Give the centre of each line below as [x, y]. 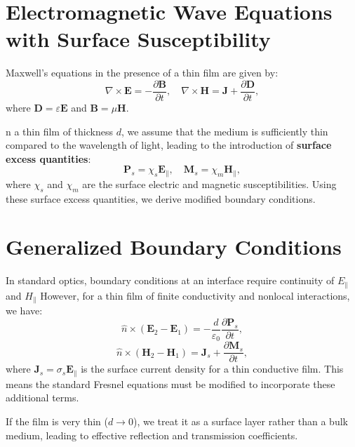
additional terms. [42, 398]
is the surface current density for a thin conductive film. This [212, 369]
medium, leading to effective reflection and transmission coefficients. [152, 435]
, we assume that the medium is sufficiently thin [225, 131]
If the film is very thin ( [57, 421]
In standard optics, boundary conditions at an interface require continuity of [170, 280]
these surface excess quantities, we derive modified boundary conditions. [161, 198]
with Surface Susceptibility [138, 39]
